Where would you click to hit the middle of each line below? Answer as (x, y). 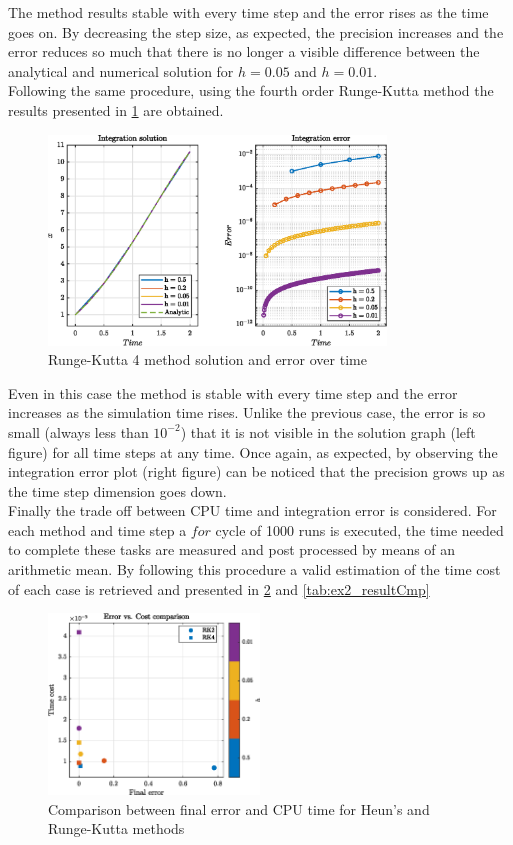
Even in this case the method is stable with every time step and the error (233, 392)
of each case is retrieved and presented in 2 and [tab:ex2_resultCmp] (219, 588)
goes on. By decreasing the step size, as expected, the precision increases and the (256, 31)
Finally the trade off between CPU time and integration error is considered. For (252, 510)
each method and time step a (97, 529)
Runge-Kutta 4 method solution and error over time (207, 359)
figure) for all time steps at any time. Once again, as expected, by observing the (253, 451)
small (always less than (78, 431)
